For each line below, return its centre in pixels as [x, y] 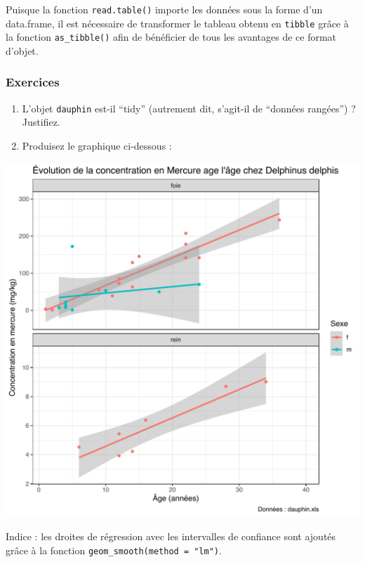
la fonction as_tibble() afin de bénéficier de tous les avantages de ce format [171, 37]
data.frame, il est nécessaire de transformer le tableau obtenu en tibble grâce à [177, 23]
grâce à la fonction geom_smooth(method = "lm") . [114, 550]
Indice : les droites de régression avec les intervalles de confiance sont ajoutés [171, 536]
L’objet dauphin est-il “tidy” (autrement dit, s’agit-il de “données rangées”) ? [189, 108]
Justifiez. [41, 122]
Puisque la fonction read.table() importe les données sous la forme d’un [164, 9]
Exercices [33, 82]
